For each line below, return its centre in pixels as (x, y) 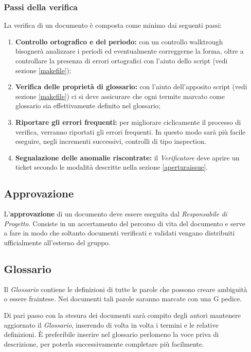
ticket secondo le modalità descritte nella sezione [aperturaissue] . (112, 167)
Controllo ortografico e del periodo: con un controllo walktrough (119, 41)
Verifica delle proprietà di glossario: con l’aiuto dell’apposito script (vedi (131, 87)
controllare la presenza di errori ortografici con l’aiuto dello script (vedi (121, 60)
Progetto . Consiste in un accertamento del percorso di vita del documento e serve (125, 223)
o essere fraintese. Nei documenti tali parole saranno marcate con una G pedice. (123, 299)
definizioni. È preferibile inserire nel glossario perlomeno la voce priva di (111, 334)
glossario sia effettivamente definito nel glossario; (88, 106)
